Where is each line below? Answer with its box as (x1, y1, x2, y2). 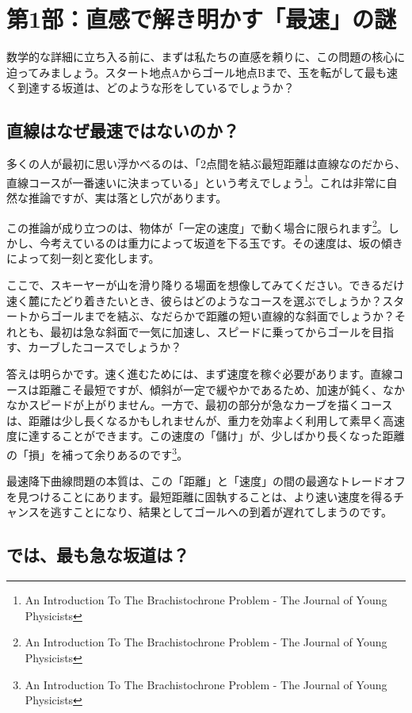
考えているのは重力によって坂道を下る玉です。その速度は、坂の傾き (50, 234, 403, 251)
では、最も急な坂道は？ (6, 542, 189, 567)
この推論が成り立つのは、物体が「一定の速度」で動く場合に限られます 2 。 (6, 217, 388, 236)
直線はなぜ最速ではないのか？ (6, 118, 239, 143)
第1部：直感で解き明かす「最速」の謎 (6, 2, 397, 35)
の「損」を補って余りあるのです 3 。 (6, 443, 189, 462)
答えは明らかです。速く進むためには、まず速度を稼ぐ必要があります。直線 (6, 365, 393, 381)
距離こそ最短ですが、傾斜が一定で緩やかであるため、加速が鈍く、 (39, 381, 383, 397)
